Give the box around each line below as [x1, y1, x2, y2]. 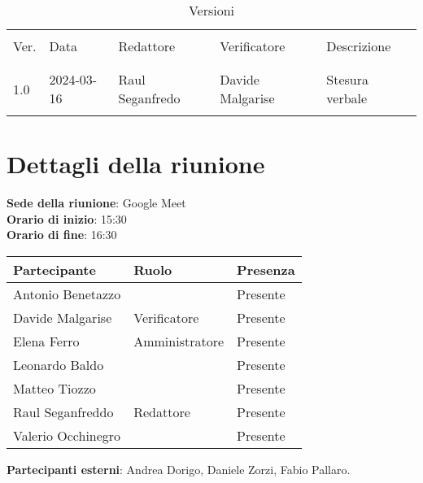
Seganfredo [118, 89, 181, 107]
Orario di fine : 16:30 [7, 226, 117, 243]
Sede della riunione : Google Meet [7, 194, 186, 211]
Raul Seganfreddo [13, 402, 114, 421]
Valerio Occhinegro [13, 425, 121, 445]
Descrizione [326, 37, 391, 55]
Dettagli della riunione [7, 147, 265, 181]
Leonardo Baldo [13, 355, 104, 374]
